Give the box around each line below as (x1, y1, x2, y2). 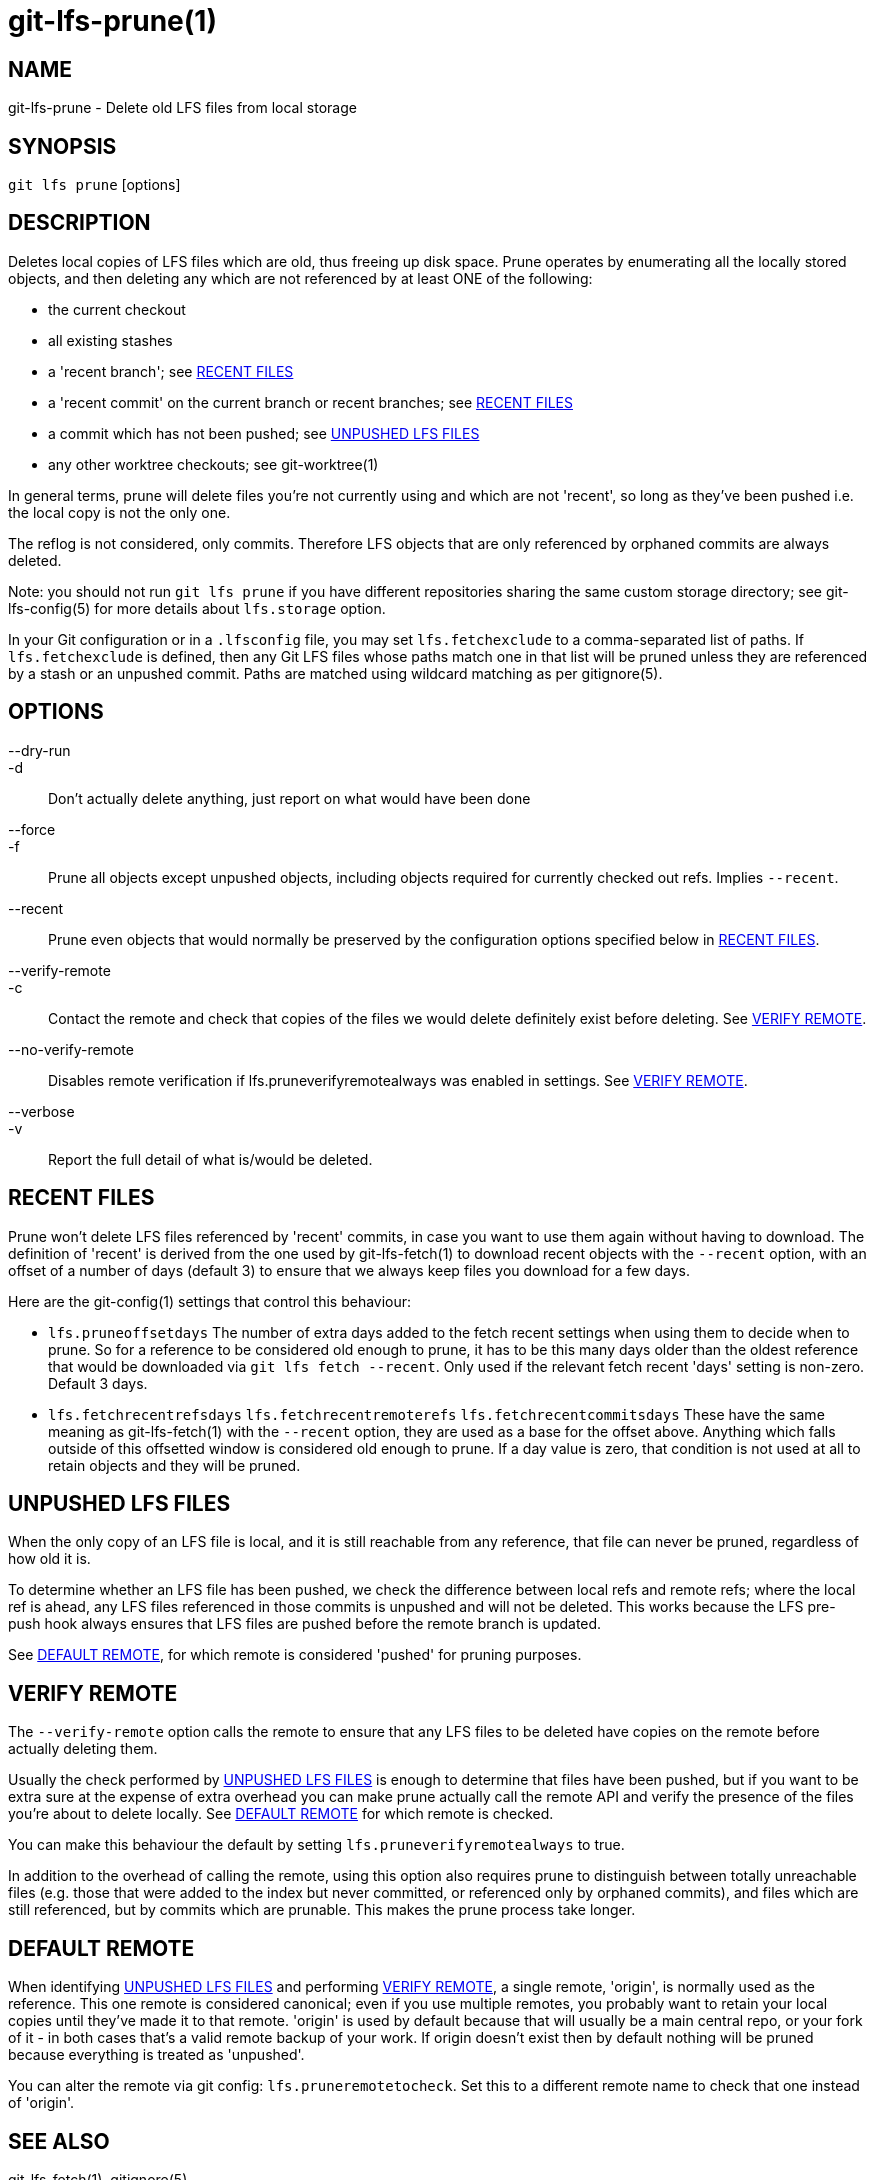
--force (8, 820, 56, 838)
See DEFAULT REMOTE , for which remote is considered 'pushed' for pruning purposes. (8, 1646, 582, 1664)
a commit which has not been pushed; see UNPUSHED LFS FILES (48, 424, 480, 442)
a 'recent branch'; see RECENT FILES (48, 362, 294, 380)
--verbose (8, 1102, 75, 1120)
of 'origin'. (8, 2094, 75, 2112)
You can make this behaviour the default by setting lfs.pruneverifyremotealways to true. (8, 1836, 625, 1854)
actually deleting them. (8, 1740, 158, 1758)
